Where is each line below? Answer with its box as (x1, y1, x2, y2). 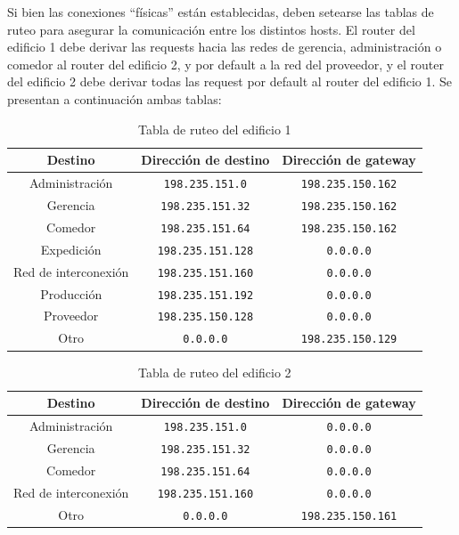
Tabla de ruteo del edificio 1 (138, 119, 291, 138)
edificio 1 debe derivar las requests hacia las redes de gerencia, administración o (7, 37, 442, 56)
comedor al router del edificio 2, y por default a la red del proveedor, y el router (7, 54, 444, 73)
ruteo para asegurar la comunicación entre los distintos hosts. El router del (7, 20, 415, 38)
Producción (40, 284, 102, 303)
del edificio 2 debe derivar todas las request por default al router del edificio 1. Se (7, 72, 453, 91)
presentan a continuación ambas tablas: (7, 89, 222, 108)
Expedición (40, 239, 102, 258)
